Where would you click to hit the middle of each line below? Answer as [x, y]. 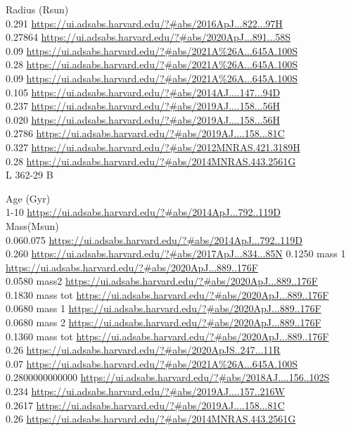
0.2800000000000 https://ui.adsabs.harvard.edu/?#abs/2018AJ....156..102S [168, 377]
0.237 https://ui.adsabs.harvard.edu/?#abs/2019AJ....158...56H [143, 106]
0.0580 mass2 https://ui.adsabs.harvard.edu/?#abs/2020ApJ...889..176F [162, 281]
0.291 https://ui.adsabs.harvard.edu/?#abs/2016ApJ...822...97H [144, 23]
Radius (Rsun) [37, 9]
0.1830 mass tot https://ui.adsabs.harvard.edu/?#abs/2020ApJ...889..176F [167, 294]
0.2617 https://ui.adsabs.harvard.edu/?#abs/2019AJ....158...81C [145, 405]
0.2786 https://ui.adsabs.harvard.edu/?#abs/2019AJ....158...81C [145, 133]
